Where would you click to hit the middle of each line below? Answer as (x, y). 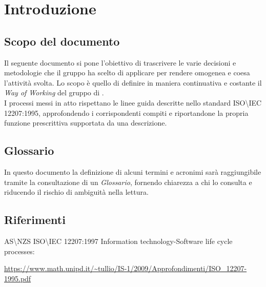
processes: (19, 251)
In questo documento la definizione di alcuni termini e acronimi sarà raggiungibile (133, 171)
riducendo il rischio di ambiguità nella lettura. (76, 192)
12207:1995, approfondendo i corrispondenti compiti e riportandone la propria (126, 112)
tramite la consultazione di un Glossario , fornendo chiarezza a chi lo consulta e (128, 182)
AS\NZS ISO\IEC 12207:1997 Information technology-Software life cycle (118, 241)
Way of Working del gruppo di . (54, 93)
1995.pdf (18, 278)
